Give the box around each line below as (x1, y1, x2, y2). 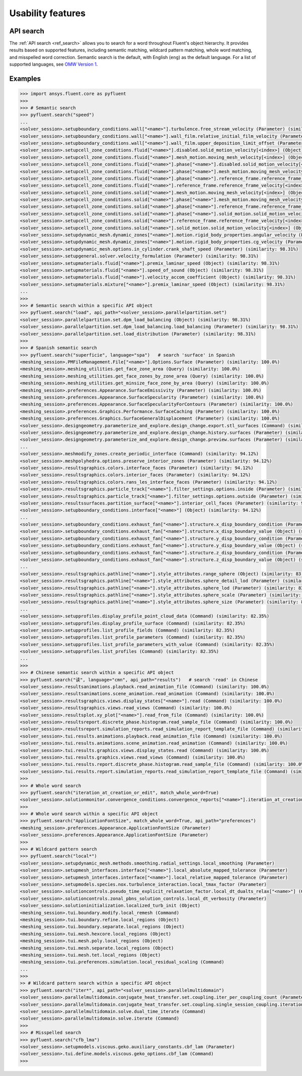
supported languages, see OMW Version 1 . (9, 61, 98, 68)
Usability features (9, 8, 86, 19)
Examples (9, 75, 41, 83)
